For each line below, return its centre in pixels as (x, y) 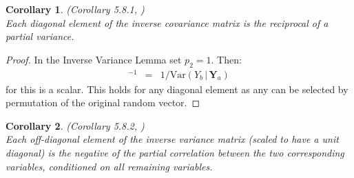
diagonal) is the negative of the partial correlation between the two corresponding (175, 153)
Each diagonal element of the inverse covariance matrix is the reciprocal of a (167, 22)
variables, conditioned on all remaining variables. (109, 166)
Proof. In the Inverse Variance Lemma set (94, 59)
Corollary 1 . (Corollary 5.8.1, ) (75, 9)
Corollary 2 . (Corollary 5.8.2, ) (75, 125)
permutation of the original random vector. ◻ (103, 102)
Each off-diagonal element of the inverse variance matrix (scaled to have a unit (172, 139)
